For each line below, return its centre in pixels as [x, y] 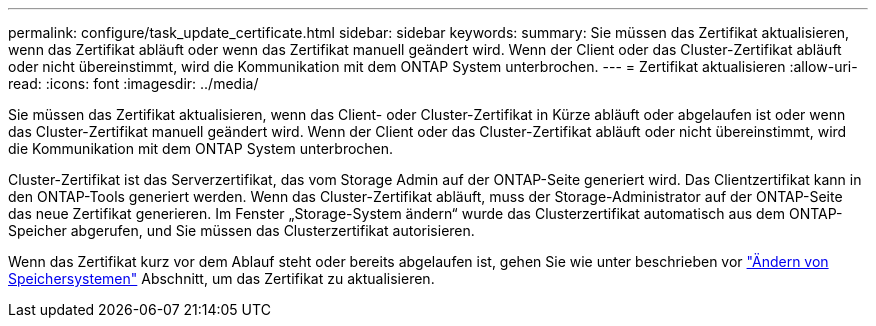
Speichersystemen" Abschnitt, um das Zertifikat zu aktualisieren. [221, 278]
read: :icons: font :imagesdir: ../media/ [133, 83]
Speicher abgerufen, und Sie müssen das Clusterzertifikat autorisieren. [241, 230]
